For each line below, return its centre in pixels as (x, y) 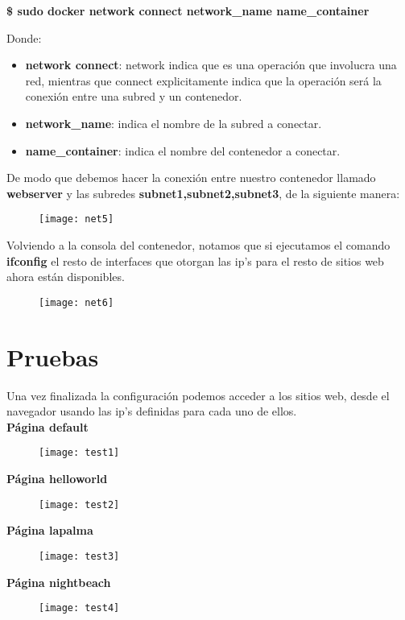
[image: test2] (79, 504)
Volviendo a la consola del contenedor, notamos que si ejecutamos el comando (198, 245)
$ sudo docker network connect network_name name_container (188, 10)
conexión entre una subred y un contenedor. (134, 96)
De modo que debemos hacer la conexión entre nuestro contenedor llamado (191, 178)
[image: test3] (79, 556)
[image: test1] (79, 453)
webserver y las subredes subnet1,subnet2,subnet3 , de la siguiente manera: (203, 193)
